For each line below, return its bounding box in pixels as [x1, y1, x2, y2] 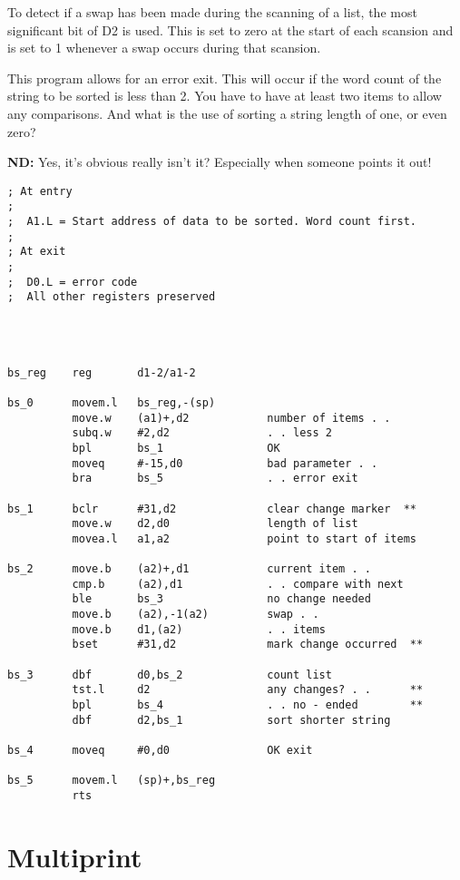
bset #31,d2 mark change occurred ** [72, 638, 424, 651]
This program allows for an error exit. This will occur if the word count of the [7, 68, 442, 87]
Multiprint [7, 837, 142, 875]
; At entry [7, 184, 73, 198]
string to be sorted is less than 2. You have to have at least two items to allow [7, 86, 442, 105]
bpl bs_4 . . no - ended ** [72, 699, 424, 712]
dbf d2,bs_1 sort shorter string [72, 713, 391, 727]
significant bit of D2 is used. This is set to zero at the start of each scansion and [7, 20, 454, 39]
